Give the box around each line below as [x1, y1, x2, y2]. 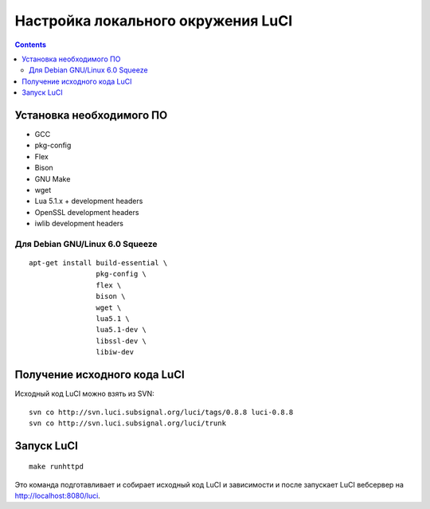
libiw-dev [96, 347, 135, 357]
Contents [14, 40, 47, 49]
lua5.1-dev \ [96, 325, 147, 335]
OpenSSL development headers [34, 207, 139, 217]
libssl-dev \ [96, 336, 147, 346]
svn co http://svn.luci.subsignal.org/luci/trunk [29, 418, 227, 428]
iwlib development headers [34, 219, 123, 229]
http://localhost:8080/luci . [14, 491, 101, 501]
